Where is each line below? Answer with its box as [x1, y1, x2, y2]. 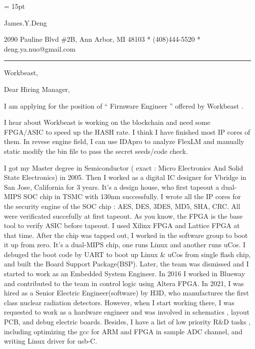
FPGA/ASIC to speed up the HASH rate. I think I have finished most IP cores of [4, 126, 250, 137]
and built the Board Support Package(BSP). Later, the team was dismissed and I [4, 259, 249, 269]
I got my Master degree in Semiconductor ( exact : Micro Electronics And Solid [4, 162, 243, 173]
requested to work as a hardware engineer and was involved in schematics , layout [4, 307, 250, 317]
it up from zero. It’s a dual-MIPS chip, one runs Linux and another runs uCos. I [4, 239, 246, 250]
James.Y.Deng [4, 17, 47, 28]
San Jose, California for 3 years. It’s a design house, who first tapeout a [4, 181, 219, 192]
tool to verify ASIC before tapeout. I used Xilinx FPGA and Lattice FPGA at [4, 220, 240, 231]
